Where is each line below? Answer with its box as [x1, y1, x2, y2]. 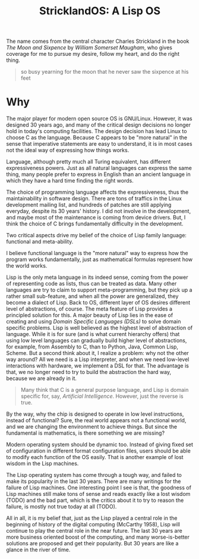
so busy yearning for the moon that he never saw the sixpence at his [20, 68, 189, 76]
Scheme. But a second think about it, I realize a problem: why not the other [6, 350, 189, 357]
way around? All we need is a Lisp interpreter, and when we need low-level [6, 356, 189, 363]
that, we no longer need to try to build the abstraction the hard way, [6, 369, 171, 376]
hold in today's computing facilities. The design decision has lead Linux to [6, 128, 187, 135]
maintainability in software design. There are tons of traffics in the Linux [6, 195, 182, 202]
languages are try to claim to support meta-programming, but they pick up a [6, 287, 192, 294]
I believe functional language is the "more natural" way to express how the [6, 250, 188, 257]
